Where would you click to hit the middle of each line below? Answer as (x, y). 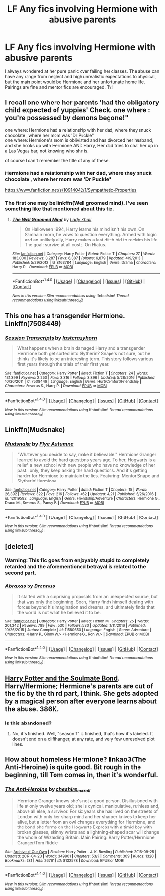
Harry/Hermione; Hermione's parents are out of (79, 686)
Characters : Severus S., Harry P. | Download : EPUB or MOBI (56, 386)
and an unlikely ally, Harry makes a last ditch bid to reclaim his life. (92, 240)
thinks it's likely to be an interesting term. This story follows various (85, 359)
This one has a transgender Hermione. (65, 316)
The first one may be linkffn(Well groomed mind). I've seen (77, 203)
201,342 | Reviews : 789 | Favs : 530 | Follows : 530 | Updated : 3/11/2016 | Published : (76, 626)
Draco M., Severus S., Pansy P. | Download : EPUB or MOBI (55, 503)
